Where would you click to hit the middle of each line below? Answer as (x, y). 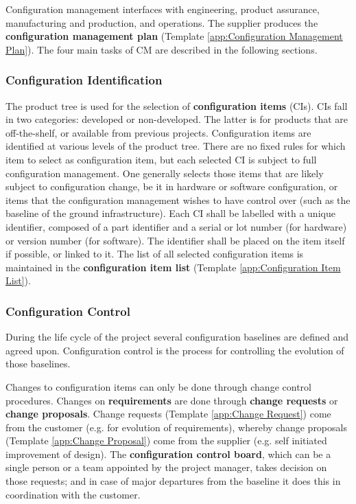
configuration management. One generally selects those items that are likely (165, 173)
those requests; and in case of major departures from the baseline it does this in (173, 481)
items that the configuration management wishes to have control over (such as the (178, 199)
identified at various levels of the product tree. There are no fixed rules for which (176, 146)
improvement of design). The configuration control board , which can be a (168, 454)
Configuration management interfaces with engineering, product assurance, (163, 9)
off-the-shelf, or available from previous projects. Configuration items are (158, 132)
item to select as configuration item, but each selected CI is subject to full (161, 159)
